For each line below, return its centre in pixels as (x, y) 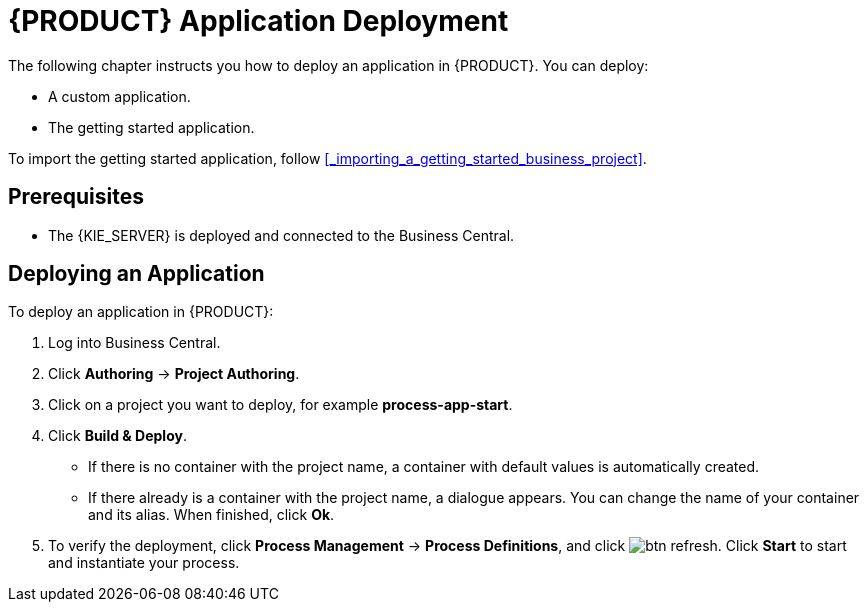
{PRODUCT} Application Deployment (258, 21)
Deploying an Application (136, 274)
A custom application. (119, 96)
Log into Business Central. (134, 343)
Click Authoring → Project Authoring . (174, 374)
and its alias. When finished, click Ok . (211, 515)
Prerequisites (76, 197)
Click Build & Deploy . (117, 436)
